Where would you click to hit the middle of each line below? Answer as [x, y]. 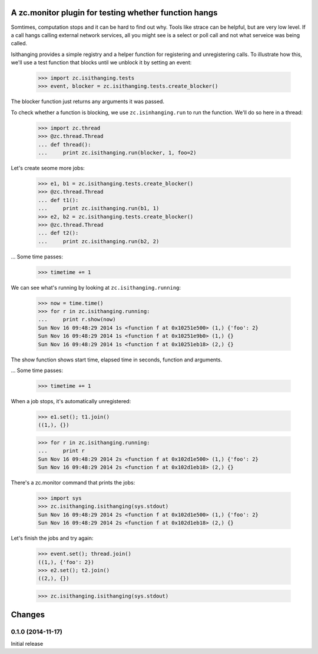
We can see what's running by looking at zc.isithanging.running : [96, 287]
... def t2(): [58, 233]
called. [19, 44]
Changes [28, 615]
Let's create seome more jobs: [48, 168]
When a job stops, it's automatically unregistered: [71, 401]
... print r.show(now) [77, 320]
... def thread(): [64, 145]
